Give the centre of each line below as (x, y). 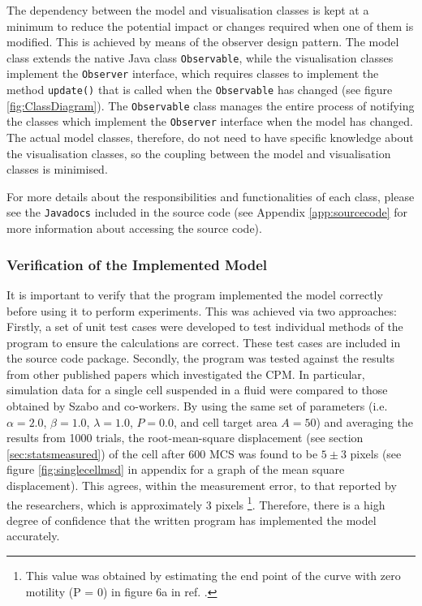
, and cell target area (226, 421)
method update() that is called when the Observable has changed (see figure (200, 90)
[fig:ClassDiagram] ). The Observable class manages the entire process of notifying (211, 105)
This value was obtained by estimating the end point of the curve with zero (213, 576)
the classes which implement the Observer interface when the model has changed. (210, 121)
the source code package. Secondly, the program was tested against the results (201, 358)
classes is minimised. (57, 169)
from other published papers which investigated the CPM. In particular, (186, 374)
